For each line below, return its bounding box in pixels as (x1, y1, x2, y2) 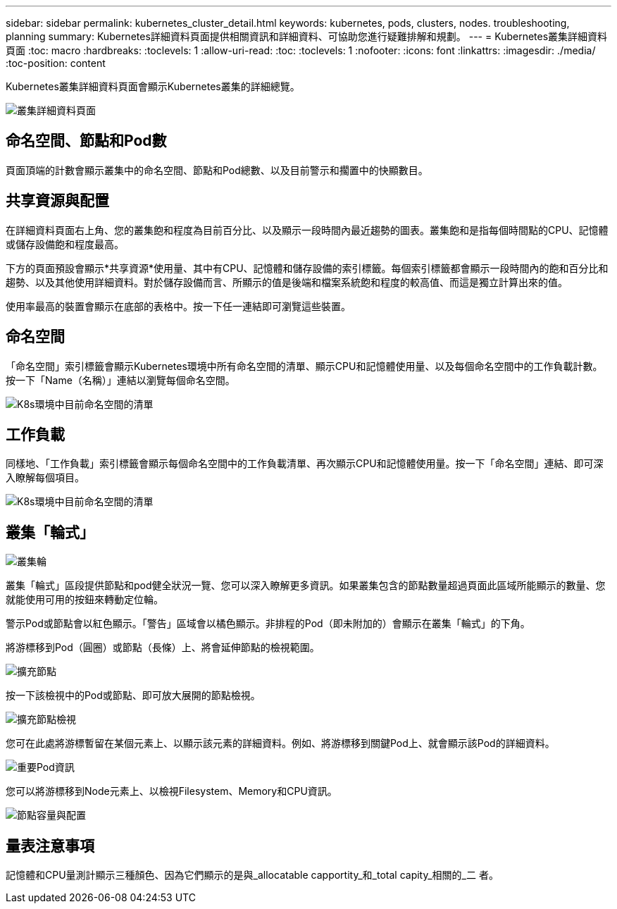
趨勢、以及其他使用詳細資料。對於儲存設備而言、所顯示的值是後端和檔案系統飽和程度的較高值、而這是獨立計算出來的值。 (6, 276, 568, 288)
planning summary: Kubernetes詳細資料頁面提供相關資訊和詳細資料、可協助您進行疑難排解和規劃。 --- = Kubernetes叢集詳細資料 (6, 30, 608, 42)
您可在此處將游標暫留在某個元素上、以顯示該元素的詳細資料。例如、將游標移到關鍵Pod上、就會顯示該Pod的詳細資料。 (6, 737, 555, 750)
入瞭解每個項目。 (6, 471, 85, 484)
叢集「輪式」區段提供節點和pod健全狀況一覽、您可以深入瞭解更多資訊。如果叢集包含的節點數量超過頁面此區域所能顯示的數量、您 (6, 579, 606, 592)
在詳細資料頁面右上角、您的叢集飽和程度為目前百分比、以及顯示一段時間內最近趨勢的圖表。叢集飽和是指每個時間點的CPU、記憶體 (6, 223, 609, 236)
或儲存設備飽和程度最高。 (6, 237, 124, 250)
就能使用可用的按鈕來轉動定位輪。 (6, 593, 163, 606)
